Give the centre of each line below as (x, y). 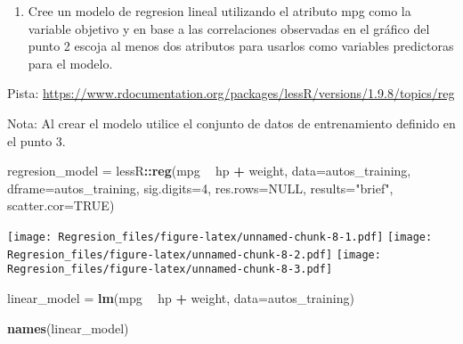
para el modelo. (70, 63)
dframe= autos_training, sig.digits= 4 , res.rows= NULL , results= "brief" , (200, 188)
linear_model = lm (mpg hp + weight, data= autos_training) (181, 297)
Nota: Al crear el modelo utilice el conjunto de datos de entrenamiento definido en (231, 123)
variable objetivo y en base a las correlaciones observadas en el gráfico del (229, 28)
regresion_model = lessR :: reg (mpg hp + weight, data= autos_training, (209, 171)
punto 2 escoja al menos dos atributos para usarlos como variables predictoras (241, 46)
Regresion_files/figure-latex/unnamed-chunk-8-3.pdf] (170, 270)
